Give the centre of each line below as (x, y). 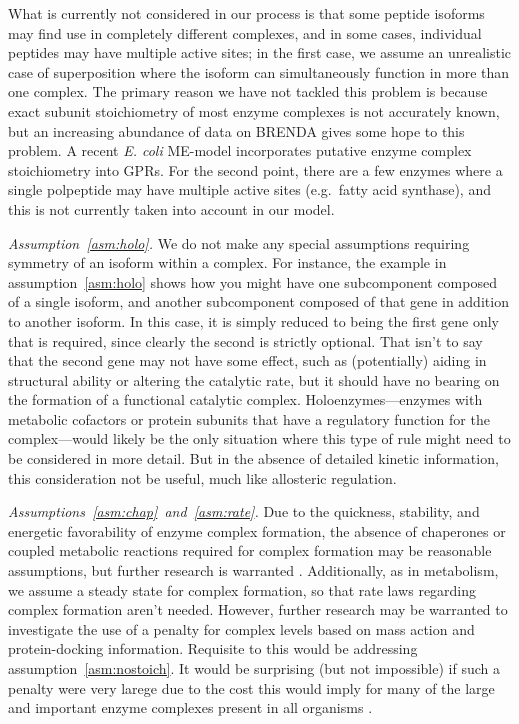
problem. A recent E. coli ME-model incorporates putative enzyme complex (240, 150)
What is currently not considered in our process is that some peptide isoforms (246, 13)
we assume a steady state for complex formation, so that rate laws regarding (242, 589)
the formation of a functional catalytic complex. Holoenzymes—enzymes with (245, 399)
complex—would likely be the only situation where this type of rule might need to (259, 438)
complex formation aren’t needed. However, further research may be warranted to (258, 609)
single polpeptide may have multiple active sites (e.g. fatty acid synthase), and (249, 189)
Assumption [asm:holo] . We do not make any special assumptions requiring (239, 242)
